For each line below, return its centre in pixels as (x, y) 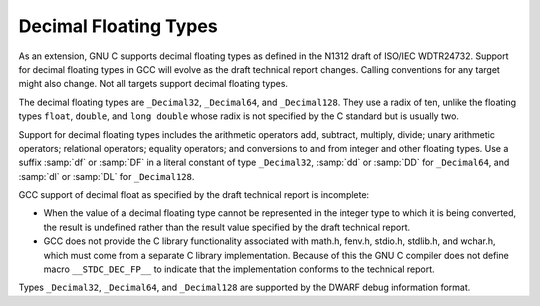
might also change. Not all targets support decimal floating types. (153, 84)
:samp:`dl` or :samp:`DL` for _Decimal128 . (106, 176)
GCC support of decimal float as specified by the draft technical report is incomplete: (194, 195)
